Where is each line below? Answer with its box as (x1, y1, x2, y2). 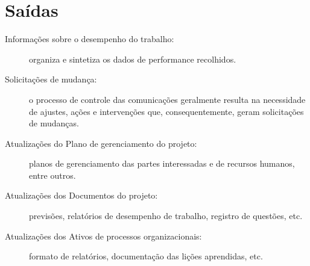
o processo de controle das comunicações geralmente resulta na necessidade (29, 93, 306, 105)
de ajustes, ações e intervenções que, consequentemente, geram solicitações (29, 105, 304, 117)
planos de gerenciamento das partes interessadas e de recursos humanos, (29, 157, 295, 170)
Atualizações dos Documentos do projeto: (5, 189, 158, 202)
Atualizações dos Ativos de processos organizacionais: (5, 229, 202, 242)
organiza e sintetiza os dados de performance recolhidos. (29, 52, 236, 65)
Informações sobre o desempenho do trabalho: (5, 32, 174, 45)
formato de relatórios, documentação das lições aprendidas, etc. (29, 250, 263, 262)
